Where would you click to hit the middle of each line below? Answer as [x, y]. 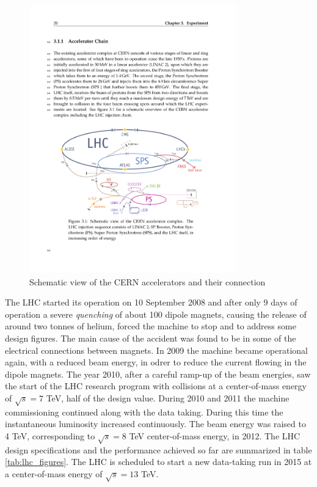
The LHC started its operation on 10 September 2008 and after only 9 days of [151, 302]
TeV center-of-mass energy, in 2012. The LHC [215, 435]
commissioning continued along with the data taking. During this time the [144, 412]
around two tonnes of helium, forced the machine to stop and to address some [151, 326]
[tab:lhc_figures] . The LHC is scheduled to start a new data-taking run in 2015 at [158, 462]
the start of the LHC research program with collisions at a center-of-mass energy [156, 386]
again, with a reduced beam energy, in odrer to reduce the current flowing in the [156, 362]
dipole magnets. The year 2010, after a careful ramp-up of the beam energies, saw [158, 374]
